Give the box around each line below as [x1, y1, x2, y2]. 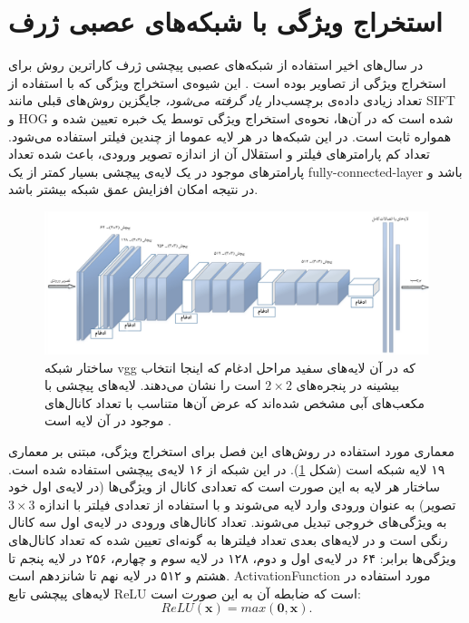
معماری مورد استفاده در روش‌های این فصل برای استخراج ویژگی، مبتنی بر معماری [8, 442, 454, 461]
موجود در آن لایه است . [44, 411, 171, 430]
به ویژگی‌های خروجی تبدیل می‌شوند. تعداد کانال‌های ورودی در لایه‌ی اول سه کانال [8, 512, 447, 531]
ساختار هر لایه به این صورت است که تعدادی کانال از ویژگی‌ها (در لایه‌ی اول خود [8, 477, 440, 496]
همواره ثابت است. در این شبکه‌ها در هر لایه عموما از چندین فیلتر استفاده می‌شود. [8, 126, 452, 145]
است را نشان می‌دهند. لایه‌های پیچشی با [44, 375, 261, 394]
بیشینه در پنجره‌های [296, 375, 400, 394]
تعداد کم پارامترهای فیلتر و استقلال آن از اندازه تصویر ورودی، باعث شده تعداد [8, 144, 430, 163]
